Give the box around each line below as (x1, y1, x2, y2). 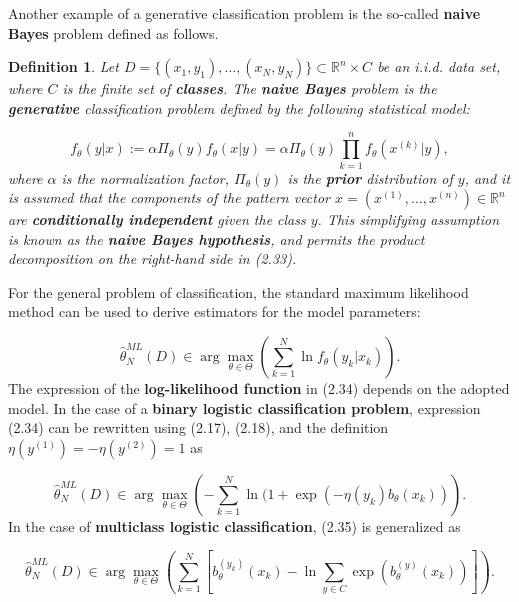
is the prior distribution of (287, 167, 453, 188)
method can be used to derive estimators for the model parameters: (8, 301, 421, 322)
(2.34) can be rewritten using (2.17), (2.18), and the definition (8, 417, 389, 438)
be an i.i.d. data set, (377, 56, 501, 77)
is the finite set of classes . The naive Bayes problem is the (62, 78, 437, 99)
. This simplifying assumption (317, 209, 500, 230)
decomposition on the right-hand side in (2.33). (8, 248, 297, 269)
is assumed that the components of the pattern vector (8, 187, 331, 208)
